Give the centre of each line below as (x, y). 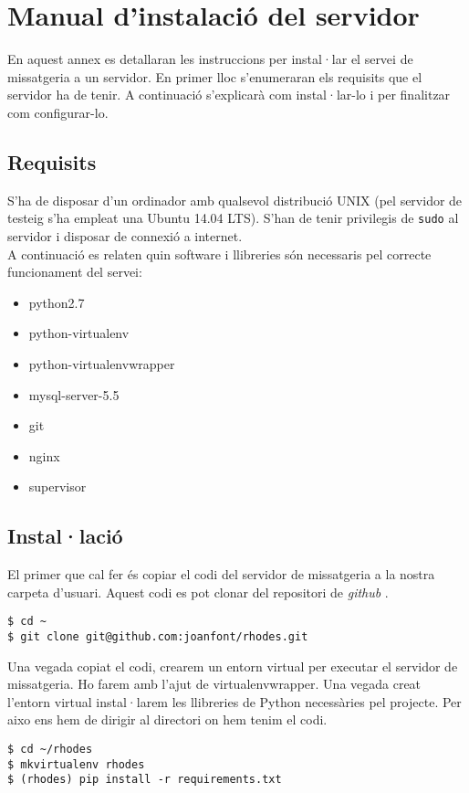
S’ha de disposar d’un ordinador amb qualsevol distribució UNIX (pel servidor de (235, 200)
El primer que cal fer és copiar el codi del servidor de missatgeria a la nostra (221, 574)
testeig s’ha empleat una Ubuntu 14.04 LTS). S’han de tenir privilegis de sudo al (233, 218)
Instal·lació (65, 536)
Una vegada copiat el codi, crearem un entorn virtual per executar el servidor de (233, 666)
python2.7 (57, 302)
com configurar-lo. (58, 112)
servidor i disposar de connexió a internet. (125, 235)
